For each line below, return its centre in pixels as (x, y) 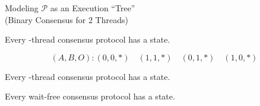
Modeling (22, 8)
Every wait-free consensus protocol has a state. (90, 96)
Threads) (112, 19)
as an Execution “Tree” (93, 8)
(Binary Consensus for (45, 19)
